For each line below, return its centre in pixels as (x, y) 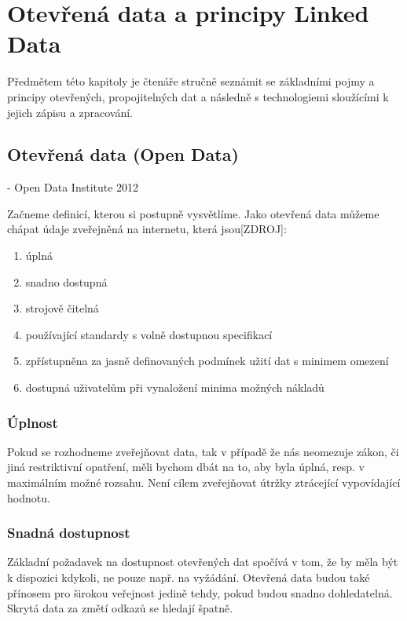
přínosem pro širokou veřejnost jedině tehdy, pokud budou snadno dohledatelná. (200, 592)
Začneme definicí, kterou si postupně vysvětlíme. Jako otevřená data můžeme (193, 213)
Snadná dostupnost (69, 533)
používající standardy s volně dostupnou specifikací (149, 334)
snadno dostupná (66, 281)
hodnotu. (29, 497)
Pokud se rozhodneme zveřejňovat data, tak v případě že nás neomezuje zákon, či (203, 451)
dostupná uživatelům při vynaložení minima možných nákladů (175, 387)
